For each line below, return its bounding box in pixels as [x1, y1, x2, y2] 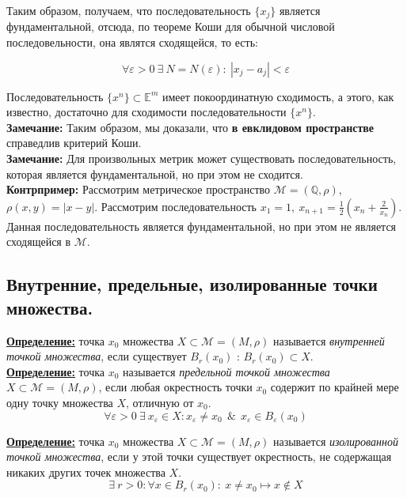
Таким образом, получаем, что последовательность [6, 2, 251, 18]
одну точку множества [6, 394, 113, 410]
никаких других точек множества [6, 463, 165, 480]
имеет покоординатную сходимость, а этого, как [162, 88, 394, 104]
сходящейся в [6, 233, 71, 250]
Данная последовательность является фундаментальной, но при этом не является [6, 217, 397, 234]
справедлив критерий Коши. [6, 134, 142, 151]
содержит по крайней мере [270, 379, 399, 395]
